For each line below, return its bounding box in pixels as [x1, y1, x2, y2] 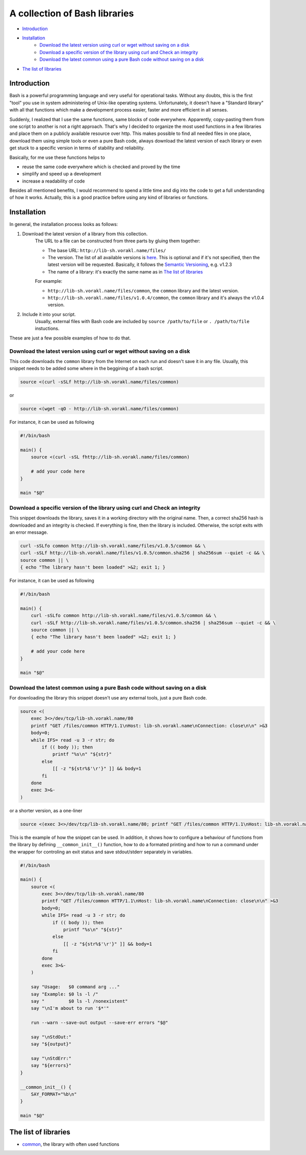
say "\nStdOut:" [31, 1034, 71, 1040]
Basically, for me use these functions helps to [9, 154, 106, 161]
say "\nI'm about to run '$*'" [31, 1005, 109, 1011]
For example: [35, 278, 63, 284]
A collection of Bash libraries [9, 8, 134, 19]
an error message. [9, 529, 48, 535]
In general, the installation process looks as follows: [9, 221, 118, 228]
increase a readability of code [22, 178, 85, 184]
